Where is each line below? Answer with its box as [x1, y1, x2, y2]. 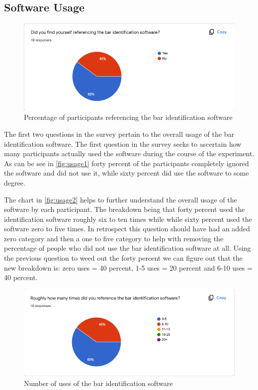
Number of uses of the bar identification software [24, 378, 173, 388]
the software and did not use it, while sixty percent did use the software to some [4, 168, 249, 178]
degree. [4, 177, 25, 188]
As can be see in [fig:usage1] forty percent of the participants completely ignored [4, 158, 249, 168]
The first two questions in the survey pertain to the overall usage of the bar [4, 128, 234, 139]
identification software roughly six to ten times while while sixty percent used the [4, 213, 252, 224]
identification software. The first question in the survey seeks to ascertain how [4, 138, 242, 149]
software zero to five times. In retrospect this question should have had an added [4, 223, 250, 234]
